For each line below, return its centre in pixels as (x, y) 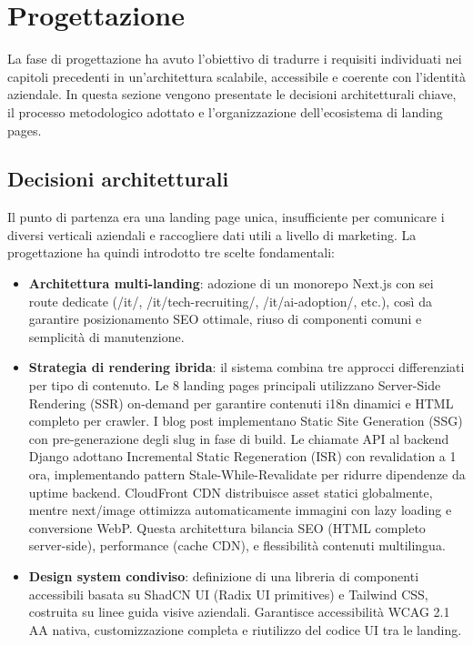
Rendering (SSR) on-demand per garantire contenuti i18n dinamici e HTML (241, 403)
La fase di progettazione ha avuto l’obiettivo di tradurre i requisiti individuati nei (235, 59)
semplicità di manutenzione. (106, 336)
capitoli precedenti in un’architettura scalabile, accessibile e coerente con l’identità (236, 76)
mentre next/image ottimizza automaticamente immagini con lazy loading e (240, 510)
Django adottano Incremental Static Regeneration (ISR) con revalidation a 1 (242, 456)
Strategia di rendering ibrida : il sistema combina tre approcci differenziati (247, 367)
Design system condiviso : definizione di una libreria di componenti (224, 575)
